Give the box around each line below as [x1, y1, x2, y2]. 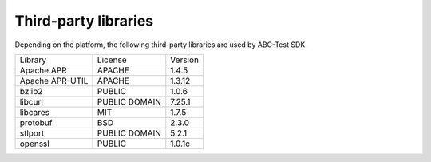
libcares [19, 106, 50, 117]
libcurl [19, 96, 44, 107]
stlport [19, 128, 45, 139]
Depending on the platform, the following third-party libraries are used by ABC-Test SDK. [14, 40, 307, 49]
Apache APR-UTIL [19, 75, 89, 86]
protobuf [19, 117, 53, 128]
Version [170, 54, 200, 65]
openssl [19, 138, 49, 149]
